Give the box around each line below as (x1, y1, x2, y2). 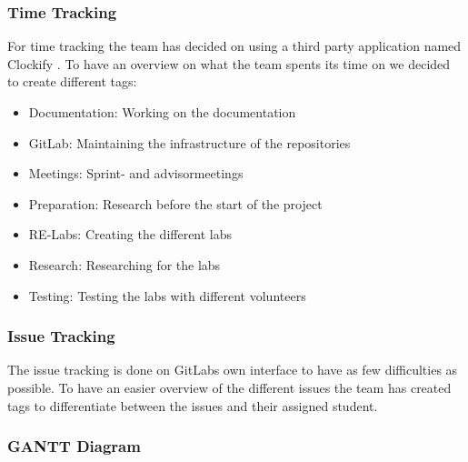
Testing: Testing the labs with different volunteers (28, 286, 306, 305)
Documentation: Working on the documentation (28, 103, 296, 121)
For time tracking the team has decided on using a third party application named (7, 36, 462, 55)
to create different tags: (7, 72, 137, 91)
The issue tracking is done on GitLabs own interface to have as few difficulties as (7, 360, 458, 379)
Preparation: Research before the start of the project (28, 194, 323, 213)
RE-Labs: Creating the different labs (28, 225, 233, 244)
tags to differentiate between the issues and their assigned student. (7, 396, 378, 415)
